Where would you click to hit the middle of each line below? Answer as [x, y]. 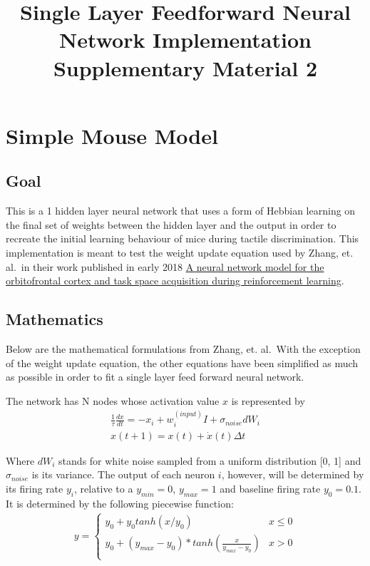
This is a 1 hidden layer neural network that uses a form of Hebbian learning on [181, 211]
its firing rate [35, 488]
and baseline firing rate [270, 488]
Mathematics [55, 319]
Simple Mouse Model [112, 135]
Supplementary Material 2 [185, 67]
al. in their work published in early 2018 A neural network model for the [165, 266]
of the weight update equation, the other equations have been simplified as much [182, 362]
